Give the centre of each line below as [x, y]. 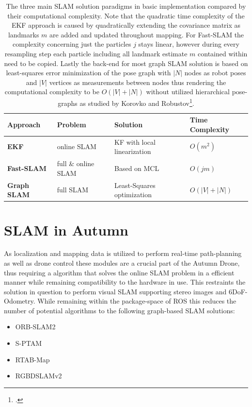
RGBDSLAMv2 [39, 376]
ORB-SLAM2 [35, 327]
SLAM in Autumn [66, 230]
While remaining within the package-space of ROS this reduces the [137, 301]
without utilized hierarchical [188, 92]
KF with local [135, 142]
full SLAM [73, 190]
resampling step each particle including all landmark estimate [96, 53]
